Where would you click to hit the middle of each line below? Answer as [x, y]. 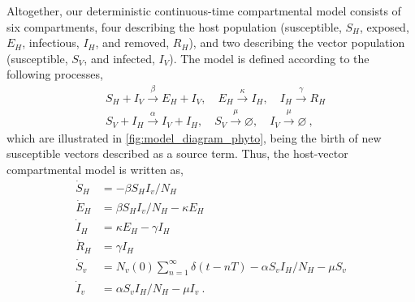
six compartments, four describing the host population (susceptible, [174, 26]
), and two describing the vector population [297, 43]
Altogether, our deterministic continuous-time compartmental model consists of [204, 11]
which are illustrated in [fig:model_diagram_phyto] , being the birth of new [194, 137]
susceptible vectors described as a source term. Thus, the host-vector [177, 153]
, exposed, [385, 26]
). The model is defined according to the [269, 58]
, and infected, [119, 58]
